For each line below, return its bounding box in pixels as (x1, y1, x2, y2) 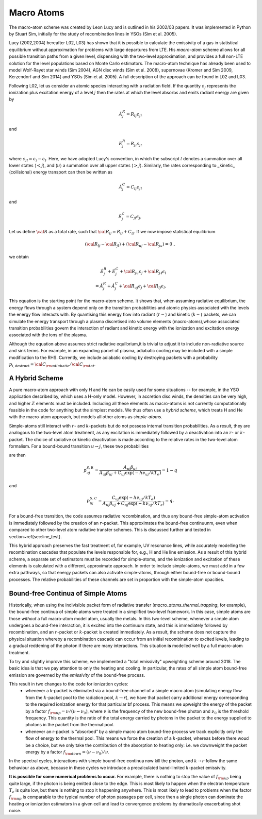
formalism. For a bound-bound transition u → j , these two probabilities (9, 444, 149, 449)
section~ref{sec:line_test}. (9, 533, 62, 539)
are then (9, 452, 26, 458)
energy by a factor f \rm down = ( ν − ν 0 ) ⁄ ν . (25, 749, 110, 756)
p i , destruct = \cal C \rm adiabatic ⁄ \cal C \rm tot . (9, 361, 96, 368)
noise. (9, 808, 21, 814)
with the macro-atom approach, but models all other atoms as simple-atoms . (9, 414, 163, 420)
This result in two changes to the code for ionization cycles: (9, 681, 129, 687)
